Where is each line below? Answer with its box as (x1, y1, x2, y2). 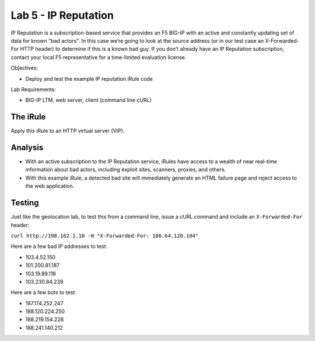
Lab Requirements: (10, 85, 57, 93)
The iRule (10, 112, 46, 122)
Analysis (10, 143, 44, 152)
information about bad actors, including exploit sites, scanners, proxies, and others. (25, 166, 226, 173)
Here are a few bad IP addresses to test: (10, 243, 108, 250)
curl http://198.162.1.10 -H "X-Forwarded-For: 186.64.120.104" (10, 232, 199, 239)
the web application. (25, 182, 75, 190)
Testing (10, 198, 39, 208)
